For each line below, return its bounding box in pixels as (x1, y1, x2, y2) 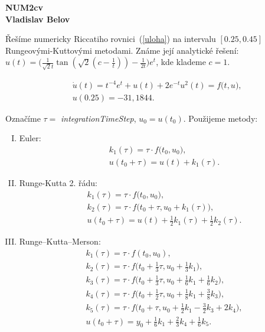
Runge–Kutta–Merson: (19, 235, 101, 247)
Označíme (5, 112, 41, 124)
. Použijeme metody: (183, 112, 258, 124)
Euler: (19, 132, 41, 144)
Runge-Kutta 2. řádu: (19, 176, 97, 188)
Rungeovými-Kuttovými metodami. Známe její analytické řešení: (5, 44, 239, 56)
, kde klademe (156, 56, 206, 68)
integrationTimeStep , (61, 112, 136, 124)
